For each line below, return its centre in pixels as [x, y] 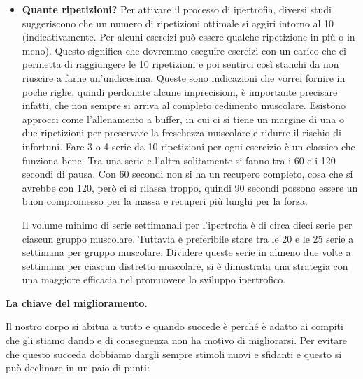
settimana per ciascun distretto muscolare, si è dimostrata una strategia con [185, 265]
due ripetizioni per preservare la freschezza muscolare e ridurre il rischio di [181, 133]
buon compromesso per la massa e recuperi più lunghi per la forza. [165, 201]
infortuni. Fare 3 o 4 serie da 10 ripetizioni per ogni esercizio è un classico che [188, 146]
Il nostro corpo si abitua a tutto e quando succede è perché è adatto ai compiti [175, 326]
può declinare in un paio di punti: [78, 367]
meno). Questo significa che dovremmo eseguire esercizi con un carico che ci [184, 50]
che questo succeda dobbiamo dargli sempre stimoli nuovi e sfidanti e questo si [174, 353]
